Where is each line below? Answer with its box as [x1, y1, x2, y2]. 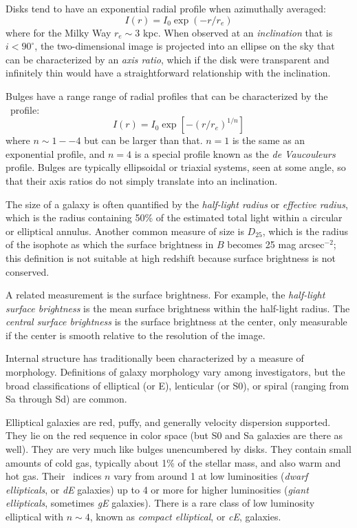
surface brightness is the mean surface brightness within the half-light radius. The [6, 301, 350, 315]
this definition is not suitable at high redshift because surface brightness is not [6, 250, 336, 265]
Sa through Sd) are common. [6, 392, 127, 406]
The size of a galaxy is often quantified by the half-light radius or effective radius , [6, 196, 348, 211]
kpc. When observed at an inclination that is [142, 25, 333, 39]
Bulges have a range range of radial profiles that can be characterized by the [6, 88, 328, 103]
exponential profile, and [6, 146, 105, 161]
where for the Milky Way [6, 25, 111, 39]
